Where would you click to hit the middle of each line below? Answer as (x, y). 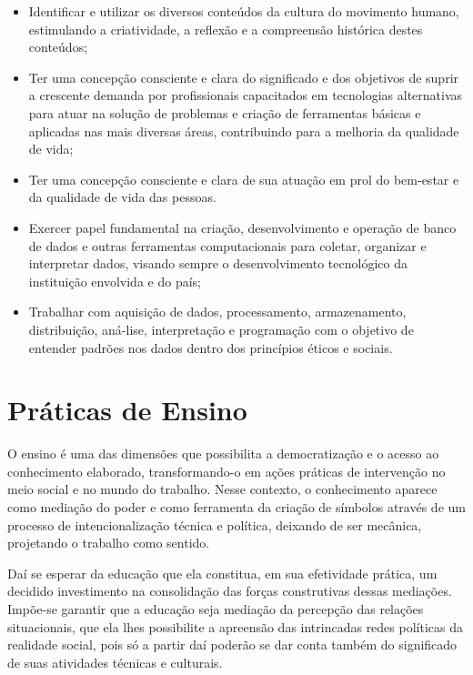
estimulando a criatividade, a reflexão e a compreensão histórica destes (226, 29)
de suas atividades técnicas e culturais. (115, 662)
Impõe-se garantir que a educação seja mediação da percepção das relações (216, 608)
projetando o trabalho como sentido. (109, 543)
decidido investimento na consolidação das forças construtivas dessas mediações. (230, 591)
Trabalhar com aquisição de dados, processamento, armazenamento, (217, 312)
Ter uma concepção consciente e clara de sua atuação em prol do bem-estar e (244, 179)
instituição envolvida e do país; (115, 281)
